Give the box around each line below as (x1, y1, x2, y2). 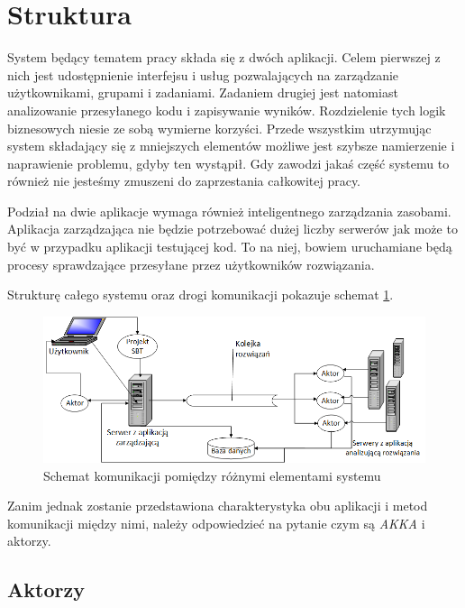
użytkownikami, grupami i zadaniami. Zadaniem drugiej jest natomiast (7, 83, 398, 102)
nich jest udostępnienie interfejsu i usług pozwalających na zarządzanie (7, 65, 399, 84)
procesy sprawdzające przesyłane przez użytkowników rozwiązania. (7, 254, 375, 273)
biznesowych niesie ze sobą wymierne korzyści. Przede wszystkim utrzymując (7, 118, 432, 137)
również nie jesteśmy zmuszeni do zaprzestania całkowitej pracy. (7, 171, 361, 190)
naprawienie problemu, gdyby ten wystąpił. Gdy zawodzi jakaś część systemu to (7, 153, 450, 172)
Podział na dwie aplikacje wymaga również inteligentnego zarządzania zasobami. (7, 201, 451, 220)
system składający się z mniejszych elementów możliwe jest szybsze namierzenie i (7, 136, 455, 155)
